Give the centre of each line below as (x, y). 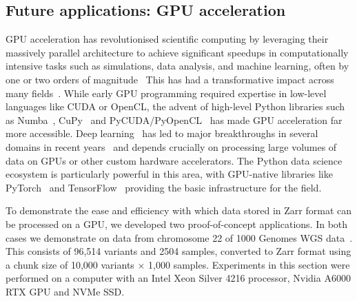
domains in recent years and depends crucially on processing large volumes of (171, 146)
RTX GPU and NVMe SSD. (65, 291)
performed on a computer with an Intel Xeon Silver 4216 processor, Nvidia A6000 (178, 278)
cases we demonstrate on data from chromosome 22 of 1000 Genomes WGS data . (179, 237)
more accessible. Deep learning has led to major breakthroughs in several (162, 133)
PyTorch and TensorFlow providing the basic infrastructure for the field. (164, 187)
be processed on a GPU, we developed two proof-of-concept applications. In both (177, 224)
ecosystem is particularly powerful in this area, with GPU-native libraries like (169, 174)
